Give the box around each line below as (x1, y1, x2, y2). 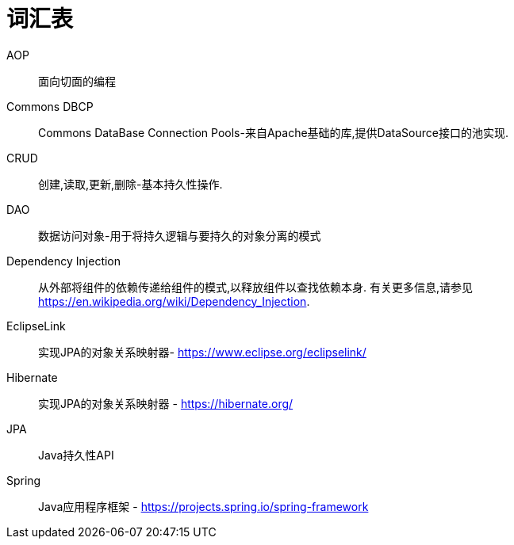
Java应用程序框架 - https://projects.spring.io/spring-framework (38, 499, 369, 513)
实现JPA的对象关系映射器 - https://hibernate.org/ (38, 396, 293, 410)
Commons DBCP (6, 99, 94, 113)
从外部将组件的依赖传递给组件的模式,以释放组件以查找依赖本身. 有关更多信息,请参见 (38, 280, 474, 294)
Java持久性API (38, 448, 114, 462)
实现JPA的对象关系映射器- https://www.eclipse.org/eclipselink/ (38, 345, 366, 359)
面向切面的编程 (38, 74, 116, 88)
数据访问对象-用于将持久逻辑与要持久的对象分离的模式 (38, 228, 321, 242)
